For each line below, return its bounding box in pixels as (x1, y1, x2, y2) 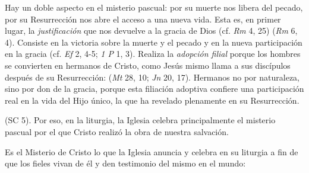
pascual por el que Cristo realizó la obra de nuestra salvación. (5, 125, 229, 137)
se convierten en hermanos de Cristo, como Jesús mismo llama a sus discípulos (5, 59, 291, 71)
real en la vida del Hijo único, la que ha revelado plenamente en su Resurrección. (5, 94, 299, 106)
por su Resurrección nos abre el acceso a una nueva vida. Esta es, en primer (5, 12, 281, 25)
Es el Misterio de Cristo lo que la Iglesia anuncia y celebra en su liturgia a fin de (5, 145, 298, 158)
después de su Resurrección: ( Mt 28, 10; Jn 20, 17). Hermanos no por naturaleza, (5, 71, 299, 83)
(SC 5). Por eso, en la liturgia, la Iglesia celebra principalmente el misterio (5, 114, 276, 126)
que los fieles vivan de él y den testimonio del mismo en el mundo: (5, 157, 246, 169)
